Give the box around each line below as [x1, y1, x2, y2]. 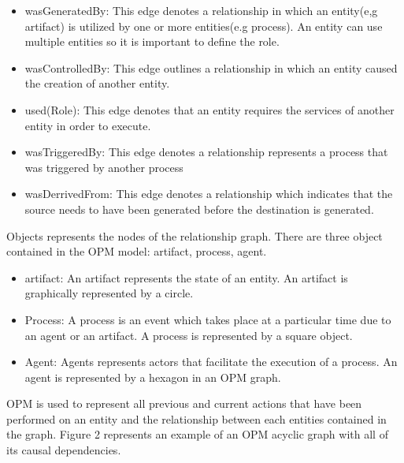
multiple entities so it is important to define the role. [24, 33, 280, 50]
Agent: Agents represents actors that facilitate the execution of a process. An [24, 353, 398, 370]
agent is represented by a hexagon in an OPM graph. [24, 368, 281, 385]
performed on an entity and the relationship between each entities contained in [6, 410, 387, 427]
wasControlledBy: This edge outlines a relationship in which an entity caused [24, 59, 398, 76]
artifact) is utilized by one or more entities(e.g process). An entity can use [24, 17, 383, 34]
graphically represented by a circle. [24, 285, 194, 301]
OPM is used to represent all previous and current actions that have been [6, 395, 362, 412]
